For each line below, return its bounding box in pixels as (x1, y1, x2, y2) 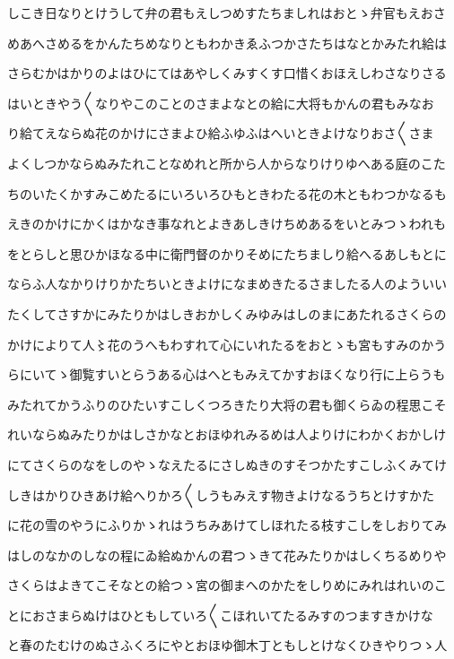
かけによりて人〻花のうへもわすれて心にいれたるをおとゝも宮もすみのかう (7, 334, 447, 353)
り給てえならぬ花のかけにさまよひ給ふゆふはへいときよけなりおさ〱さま (7, 124, 434, 143)
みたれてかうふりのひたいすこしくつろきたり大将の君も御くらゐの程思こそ (7, 395, 447, 413)
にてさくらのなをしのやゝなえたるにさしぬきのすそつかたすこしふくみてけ (7, 455, 447, 473)
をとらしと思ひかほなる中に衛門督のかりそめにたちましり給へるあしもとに (7, 244, 447, 263)
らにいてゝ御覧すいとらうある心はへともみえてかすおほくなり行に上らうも (7, 365, 446, 384)
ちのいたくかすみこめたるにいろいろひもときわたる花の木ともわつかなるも (7, 184, 447, 203)
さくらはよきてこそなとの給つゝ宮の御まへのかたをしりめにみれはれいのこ (7, 576, 447, 594)
